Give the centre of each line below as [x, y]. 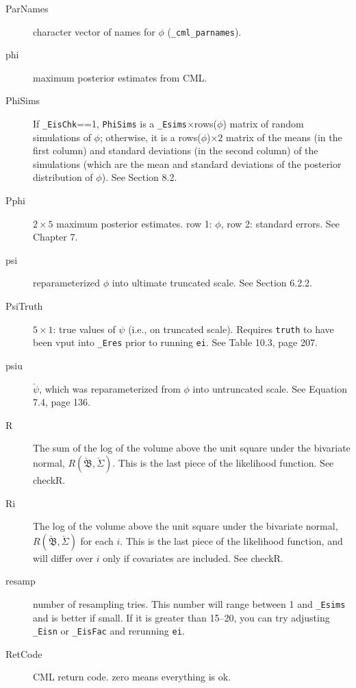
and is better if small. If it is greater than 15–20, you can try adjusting [181, 617]
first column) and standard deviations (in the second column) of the [176, 150]
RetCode [24, 653]
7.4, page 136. [62, 402]
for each [97, 540]
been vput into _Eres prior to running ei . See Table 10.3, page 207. [175, 342]
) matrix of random [263, 124]
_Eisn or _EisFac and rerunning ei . [109, 631]
